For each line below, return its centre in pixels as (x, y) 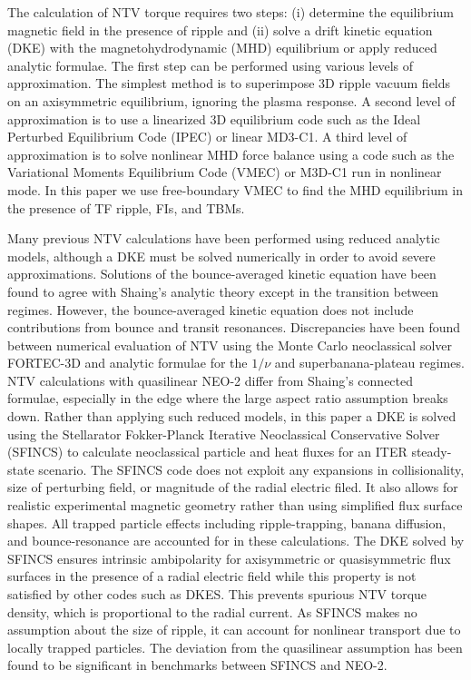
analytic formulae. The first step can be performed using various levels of (211, 65)
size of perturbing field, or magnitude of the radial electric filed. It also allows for (233, 487)
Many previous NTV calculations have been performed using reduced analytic (224, 238)
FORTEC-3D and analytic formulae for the (128, 363)
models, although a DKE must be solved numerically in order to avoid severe (221, 256)
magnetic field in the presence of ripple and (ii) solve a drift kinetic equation (220, 30)
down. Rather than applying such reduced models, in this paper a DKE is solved (232, 416)
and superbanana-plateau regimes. (369, 363)
